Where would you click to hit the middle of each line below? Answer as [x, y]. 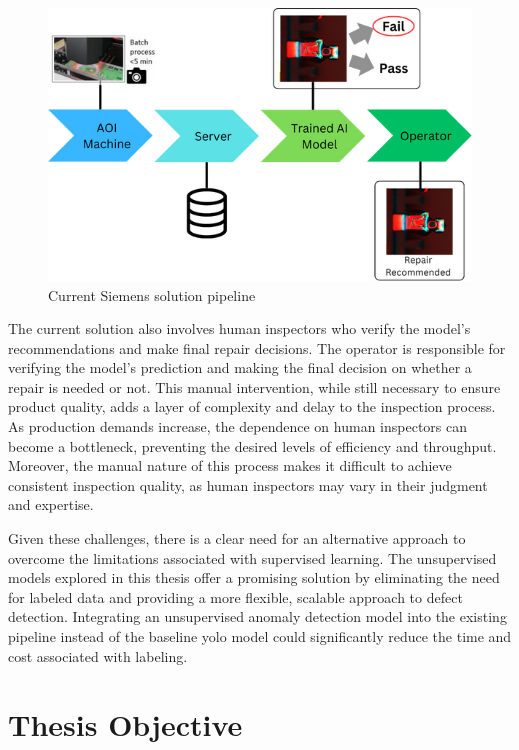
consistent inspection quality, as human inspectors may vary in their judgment [248, 484]
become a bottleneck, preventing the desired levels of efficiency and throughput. [252, 445]
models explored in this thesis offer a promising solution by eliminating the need [254, 577]
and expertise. [51, 504]
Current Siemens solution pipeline [152, 294]
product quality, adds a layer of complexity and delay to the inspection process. [252, 406]
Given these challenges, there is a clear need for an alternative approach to [237, 538]
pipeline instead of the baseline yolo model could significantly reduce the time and [260, 636]
